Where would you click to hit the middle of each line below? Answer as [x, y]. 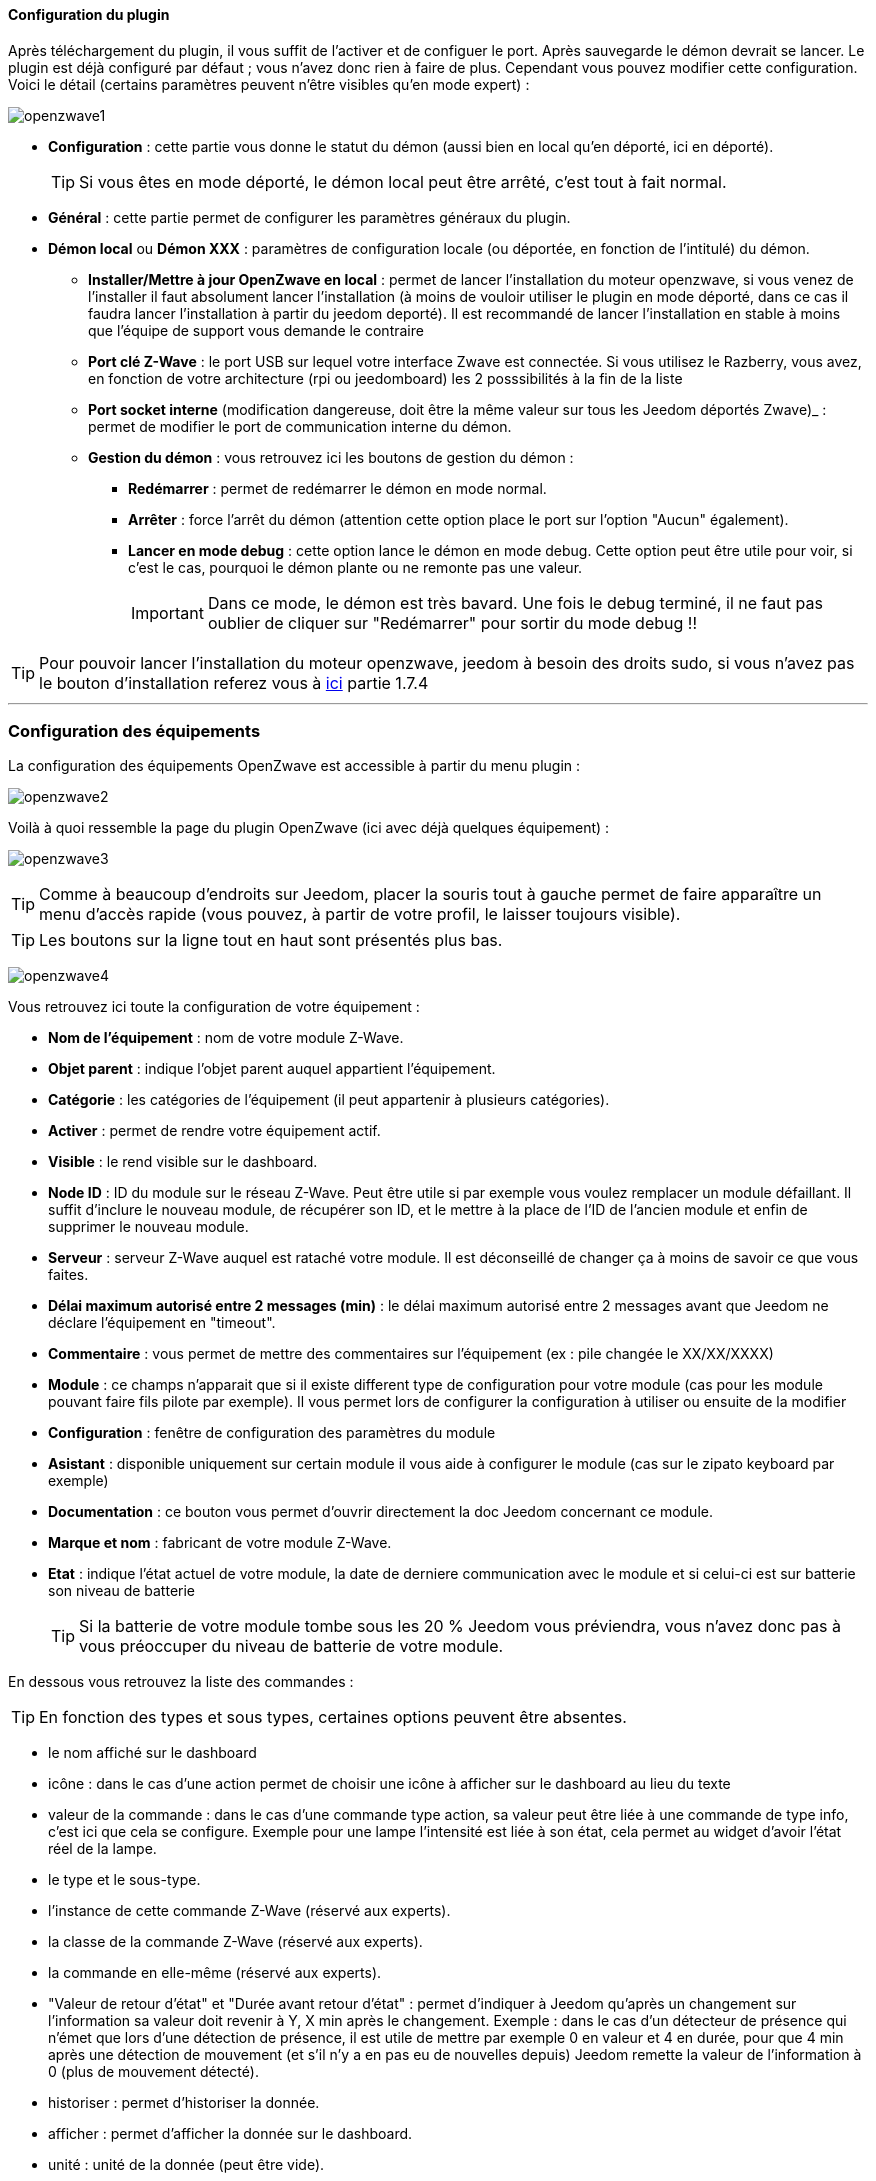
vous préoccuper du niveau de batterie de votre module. [291, 1646]
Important [167, 612]
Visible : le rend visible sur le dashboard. [183, 1162]
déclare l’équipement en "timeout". [162, 1323]
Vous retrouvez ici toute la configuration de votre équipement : [214, 1007]
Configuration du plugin [89, 14]
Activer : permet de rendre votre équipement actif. [214, 1131]
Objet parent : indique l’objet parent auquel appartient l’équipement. [272, 1069]
